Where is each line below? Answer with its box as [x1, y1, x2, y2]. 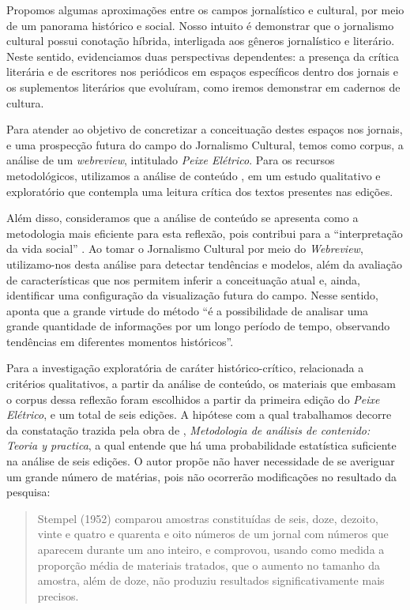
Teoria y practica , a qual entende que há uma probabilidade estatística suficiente [6, 437, 397, 454]
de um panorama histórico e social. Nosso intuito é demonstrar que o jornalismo [6, 17, 394, 33]
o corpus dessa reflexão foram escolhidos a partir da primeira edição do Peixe [6, 390, 380, 407]
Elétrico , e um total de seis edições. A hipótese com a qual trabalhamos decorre [6, 406, 392, 423]
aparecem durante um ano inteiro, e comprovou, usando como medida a [37, 541, 385, 557]
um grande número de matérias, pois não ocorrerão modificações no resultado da [6, 468, 397, 484]
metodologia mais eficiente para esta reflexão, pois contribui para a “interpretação [6, 224, 403, 241]
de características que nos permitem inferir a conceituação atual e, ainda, [6, 271, 361, 288]
